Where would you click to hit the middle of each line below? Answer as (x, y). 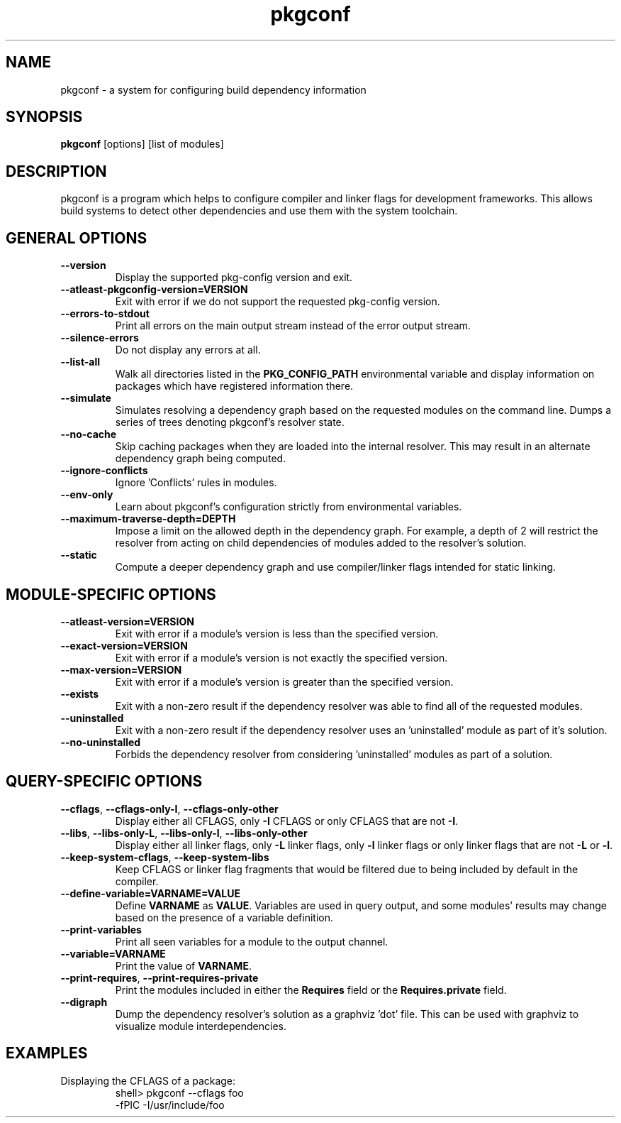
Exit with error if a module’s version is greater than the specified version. (284, 681)
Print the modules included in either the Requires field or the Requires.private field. (311, 990)
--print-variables (101, 929)
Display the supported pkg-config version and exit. (234, 278)
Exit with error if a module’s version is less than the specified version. (277, 633)
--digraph (84, 1002)
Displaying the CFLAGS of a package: (148, 1080)
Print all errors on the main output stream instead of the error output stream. (293, 326)
